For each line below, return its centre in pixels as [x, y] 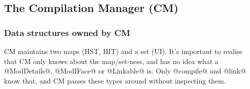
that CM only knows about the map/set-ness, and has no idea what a [111, 61]
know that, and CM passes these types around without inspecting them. [115, 80]
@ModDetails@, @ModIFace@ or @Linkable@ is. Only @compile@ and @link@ [125, 71]
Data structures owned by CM [67, 32]
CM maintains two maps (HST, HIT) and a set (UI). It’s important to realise [123, 51]
